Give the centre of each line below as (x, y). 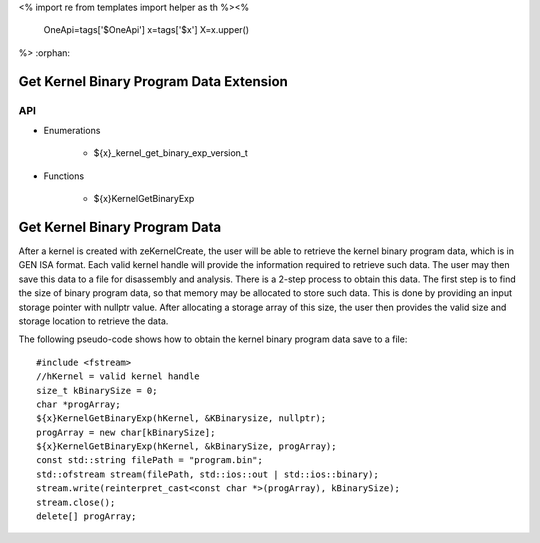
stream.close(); (76, 502)
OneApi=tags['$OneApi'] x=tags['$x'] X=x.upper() (146, 30)
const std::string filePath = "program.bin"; (150, 460)
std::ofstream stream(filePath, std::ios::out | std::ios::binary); (207, 474)
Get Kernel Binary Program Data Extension (153, 81)
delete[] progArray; (86, 516)
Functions (64, 176)
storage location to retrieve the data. (93, 321)
